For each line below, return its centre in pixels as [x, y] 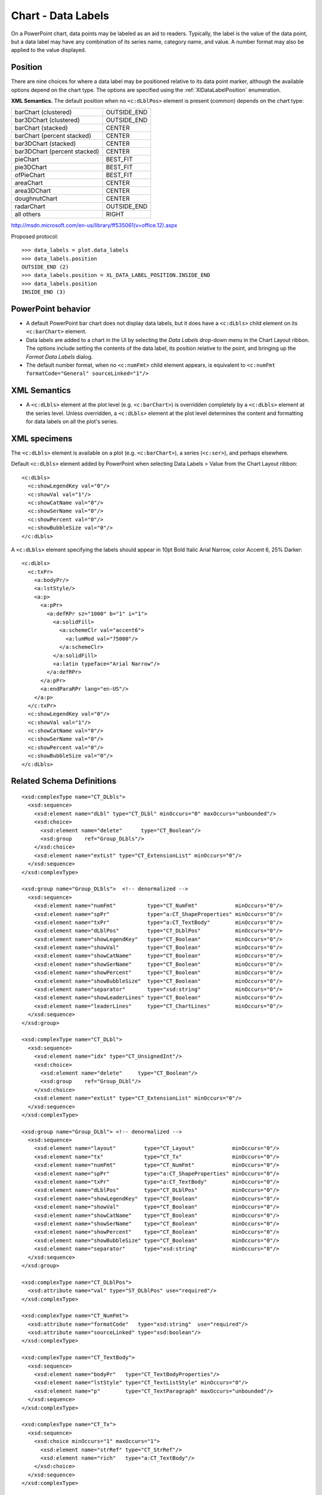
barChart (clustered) [43, 112]
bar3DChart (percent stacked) [57, 151]
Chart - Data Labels [60, 16]
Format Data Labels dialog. [59, 356]
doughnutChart [36, 199]
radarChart [30, 206]
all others [28, 214]
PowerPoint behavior [51, 309]
